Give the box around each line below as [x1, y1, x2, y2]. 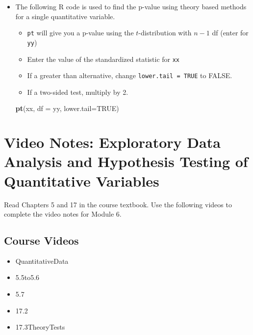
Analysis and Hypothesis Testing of [4, 151, 248, 171]
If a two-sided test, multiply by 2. [27, 86, 128, 97]
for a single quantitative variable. [15, 11, 115, 21]
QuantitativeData [15, 255, 69, 266]
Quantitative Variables [4, 170, 159, 191]
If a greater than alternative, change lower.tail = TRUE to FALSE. [27, 70, 232, 81]
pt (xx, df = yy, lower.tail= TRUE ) [15, 103, 119, 113]
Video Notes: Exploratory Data [4, 132, 221, 152]
